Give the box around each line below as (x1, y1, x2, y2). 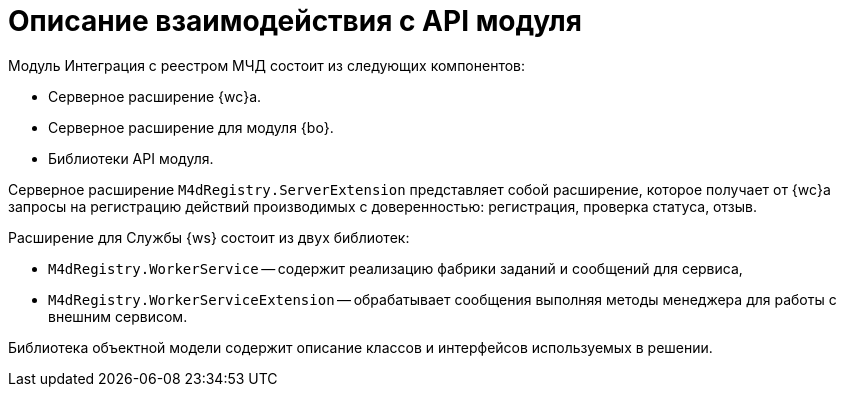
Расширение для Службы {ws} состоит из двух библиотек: (8, 228, 410, 246)
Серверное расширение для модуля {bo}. (48, 118, 334, 136)
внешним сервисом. (48, 307, 188, 325)
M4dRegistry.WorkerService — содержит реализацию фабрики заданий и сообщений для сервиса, (48, 259, 743, 277)
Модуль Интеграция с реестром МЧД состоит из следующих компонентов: (8, 56, 526, 74)
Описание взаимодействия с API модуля (8, 4, 582, 38)
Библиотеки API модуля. (48, 149, 214, 167)
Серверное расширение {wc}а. (48, 87, 262, 105)
